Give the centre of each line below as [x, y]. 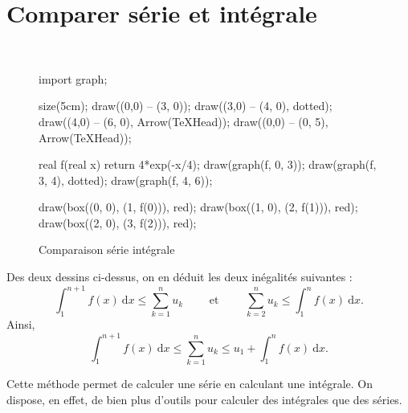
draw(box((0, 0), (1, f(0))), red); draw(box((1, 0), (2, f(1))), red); [198, 207]
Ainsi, [21, 324]
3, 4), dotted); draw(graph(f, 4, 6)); [126, 180]
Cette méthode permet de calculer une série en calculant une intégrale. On [190, 383]
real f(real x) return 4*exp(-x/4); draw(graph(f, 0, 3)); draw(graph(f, [208, 164]
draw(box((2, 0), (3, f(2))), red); [118, 222]
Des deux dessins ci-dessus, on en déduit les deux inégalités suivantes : [180, 277]
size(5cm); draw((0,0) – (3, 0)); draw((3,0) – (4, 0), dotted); [186, 106]
